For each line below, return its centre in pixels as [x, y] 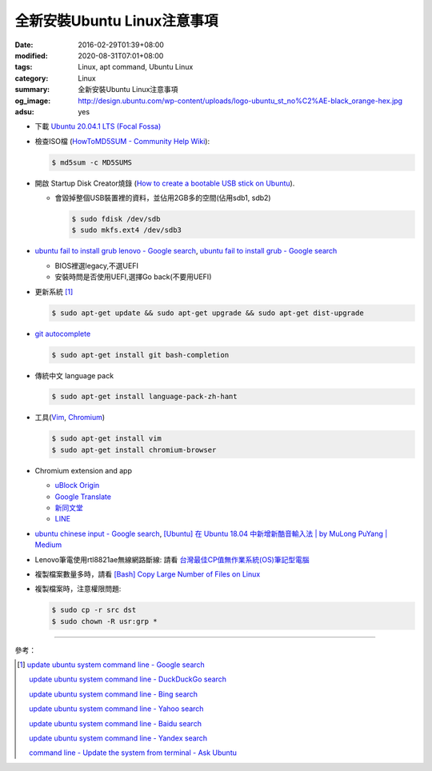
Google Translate [83, 497]
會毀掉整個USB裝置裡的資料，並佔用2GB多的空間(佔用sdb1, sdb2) [163, 198]
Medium [48, 545]
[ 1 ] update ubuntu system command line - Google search [111, 665]
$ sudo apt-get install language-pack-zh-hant [144, 397]
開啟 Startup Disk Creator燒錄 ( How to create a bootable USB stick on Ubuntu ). [165, 183]
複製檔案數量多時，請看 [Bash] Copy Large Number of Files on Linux [148, 574]
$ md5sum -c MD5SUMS [92, 162]
